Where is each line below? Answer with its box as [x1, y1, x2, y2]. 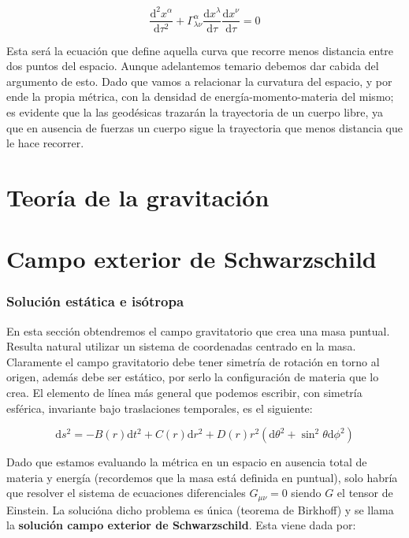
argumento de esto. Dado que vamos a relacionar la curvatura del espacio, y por [6, 72, 392, 89]
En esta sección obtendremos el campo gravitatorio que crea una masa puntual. [6, 322, 390, 339]
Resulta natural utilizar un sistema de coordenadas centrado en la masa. [6, 338, 356, 354]
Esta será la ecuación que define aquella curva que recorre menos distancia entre [6, 42, 394, 58]
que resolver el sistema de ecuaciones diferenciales [6, 484, 246, 501]
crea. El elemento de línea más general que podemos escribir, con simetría [6, 384, 363, 401]
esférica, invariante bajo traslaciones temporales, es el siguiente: [6, 399, 313, 416]
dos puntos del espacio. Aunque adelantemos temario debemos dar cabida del [6, 58, 379, 74]
